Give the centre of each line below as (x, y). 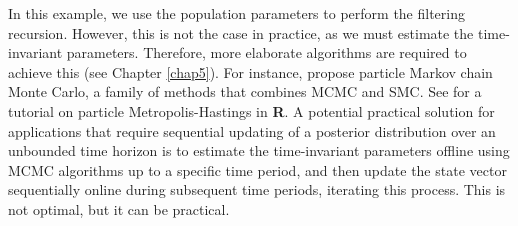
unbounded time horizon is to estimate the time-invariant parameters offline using (259, 150)
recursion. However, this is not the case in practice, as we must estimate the (241, 32)
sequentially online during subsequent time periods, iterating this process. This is (257, 189)
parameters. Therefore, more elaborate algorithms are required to (266, 52)
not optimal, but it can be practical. (119, 208)
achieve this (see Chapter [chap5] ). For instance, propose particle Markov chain (250, 71)
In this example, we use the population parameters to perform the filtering (236, 13)
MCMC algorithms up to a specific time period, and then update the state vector (257, 169)
